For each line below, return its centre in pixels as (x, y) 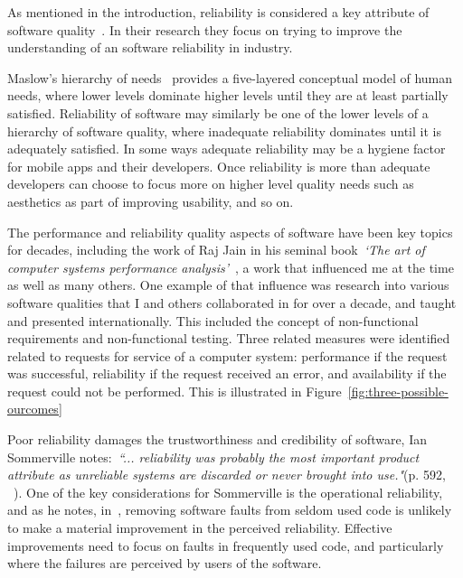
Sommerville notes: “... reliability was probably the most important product (213, 457)
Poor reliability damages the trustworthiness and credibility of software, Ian (217, 439)
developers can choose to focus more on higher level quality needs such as (211, 184)
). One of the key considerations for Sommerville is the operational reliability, (228, 492)
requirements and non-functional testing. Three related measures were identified (229, 338)
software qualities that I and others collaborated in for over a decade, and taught (232, 302)
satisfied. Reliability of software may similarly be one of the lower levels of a (218, 112)
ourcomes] (35, 409)
